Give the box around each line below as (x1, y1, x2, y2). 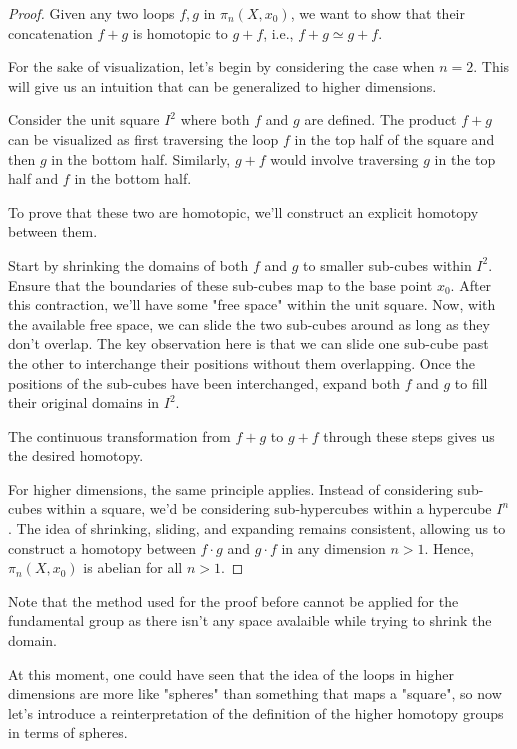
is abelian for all (83, 557, 183, 578)
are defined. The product (304, 109, 457, 130)
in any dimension (281, 537, 386, 558)
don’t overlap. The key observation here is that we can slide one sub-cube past (8, 333, 489, 354)
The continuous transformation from (8, 425, 231, 446)
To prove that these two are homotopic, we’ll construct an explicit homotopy (8, 201, 479, 222)
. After (450, 274, 492, 295)
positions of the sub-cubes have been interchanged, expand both (8, 372, 400, 393)
